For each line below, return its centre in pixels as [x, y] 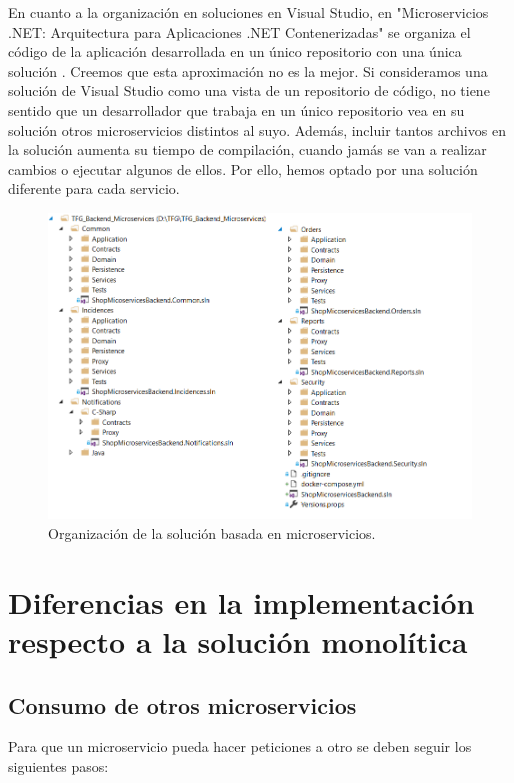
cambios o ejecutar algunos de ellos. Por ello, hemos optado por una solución [243, 168]
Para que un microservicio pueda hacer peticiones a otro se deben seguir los [240, 746]
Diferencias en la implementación [241, 601]
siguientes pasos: [58, 766]
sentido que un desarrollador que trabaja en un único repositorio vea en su [236, 109]
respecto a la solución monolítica [238, 641]
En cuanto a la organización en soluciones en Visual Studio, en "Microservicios [248, 12]
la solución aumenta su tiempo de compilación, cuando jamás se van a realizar [247, 149]
